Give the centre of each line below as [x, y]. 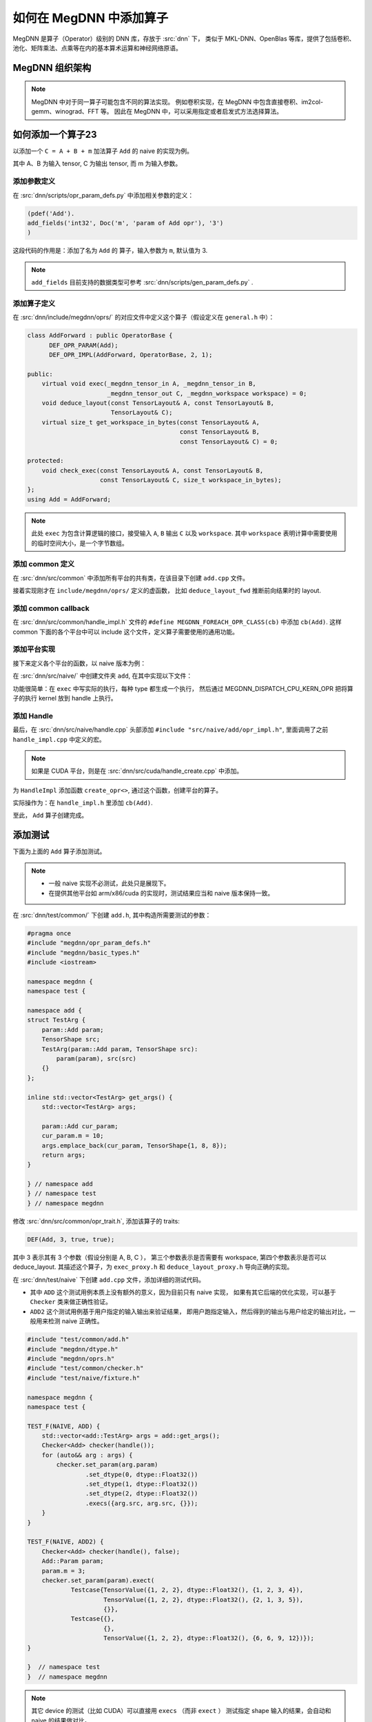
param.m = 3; [64, 1571]
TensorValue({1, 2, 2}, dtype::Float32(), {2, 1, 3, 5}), [204, 1599]
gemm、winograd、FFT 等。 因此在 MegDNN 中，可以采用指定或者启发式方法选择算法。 [157, 112]
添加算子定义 [34, 303]
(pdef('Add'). [51, 213]
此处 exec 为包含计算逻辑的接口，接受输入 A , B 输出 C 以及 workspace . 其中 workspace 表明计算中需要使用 [184, 533]
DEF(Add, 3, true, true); [71, 1239]
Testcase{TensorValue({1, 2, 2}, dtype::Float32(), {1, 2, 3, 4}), [187, 1590]
